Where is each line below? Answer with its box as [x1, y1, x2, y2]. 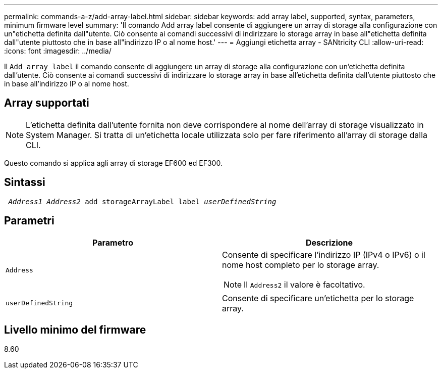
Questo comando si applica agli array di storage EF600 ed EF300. [4, 158, 223, 167]
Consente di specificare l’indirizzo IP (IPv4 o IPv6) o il [222, 249, 425, 260]
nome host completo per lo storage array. [222, 259, 379, 270]
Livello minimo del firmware [4, 323, 146, 336]
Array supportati [4, 97, 89, 110]
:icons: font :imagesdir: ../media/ [4, 46, 112, 55]
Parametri [4, 214, 54, 227]
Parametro [92, 237, 133, 248]
